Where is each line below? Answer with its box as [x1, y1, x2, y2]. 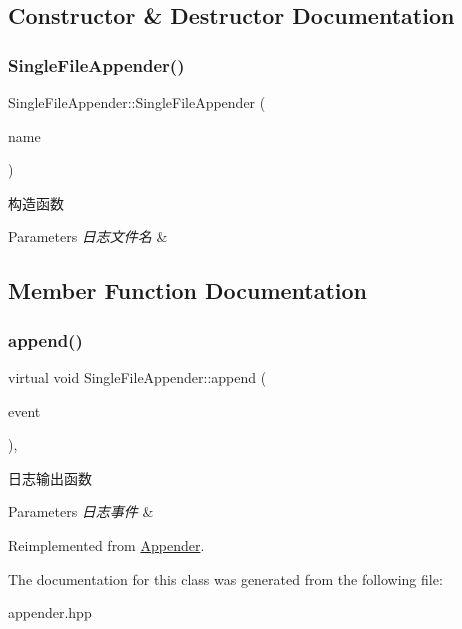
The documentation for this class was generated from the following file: [8, 568, 443, 589]
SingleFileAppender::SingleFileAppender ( [8, 92, 266, 112]
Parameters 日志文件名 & [8, 226, 168, 247]
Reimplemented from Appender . [8, 534, 205, 555]
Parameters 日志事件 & [8, 501, 154, 522]
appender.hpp [8, 602, 92, 623]
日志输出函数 [8, 467, 92, 488]
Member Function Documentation [8, 275, 368, 306]
